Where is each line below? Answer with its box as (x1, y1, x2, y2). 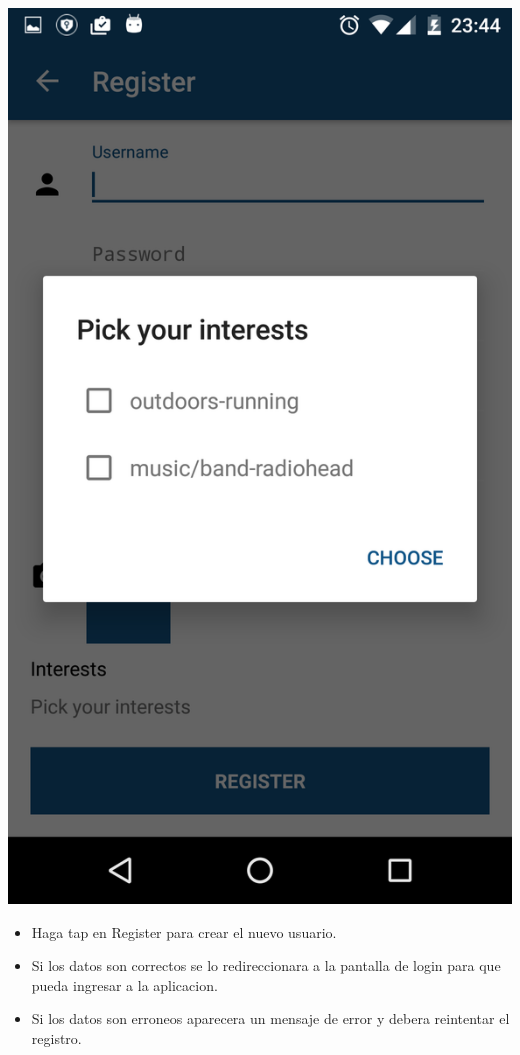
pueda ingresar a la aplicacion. (31, 974, 218, 995)
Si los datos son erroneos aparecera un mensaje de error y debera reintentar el (31, 1008, 510, 1029)
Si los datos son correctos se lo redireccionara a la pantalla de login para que (31, 955, 501, 976)
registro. (31, 1027, 82, 1048)
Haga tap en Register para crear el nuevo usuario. (31, 921, 337, 942)
